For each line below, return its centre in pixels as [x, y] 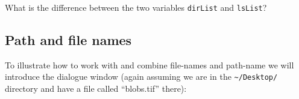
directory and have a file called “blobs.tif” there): [96, 88]
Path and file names [68, 40]
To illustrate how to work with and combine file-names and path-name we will [149, 64]
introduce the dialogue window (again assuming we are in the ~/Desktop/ [141, 76]
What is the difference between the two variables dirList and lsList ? [136, 7]
